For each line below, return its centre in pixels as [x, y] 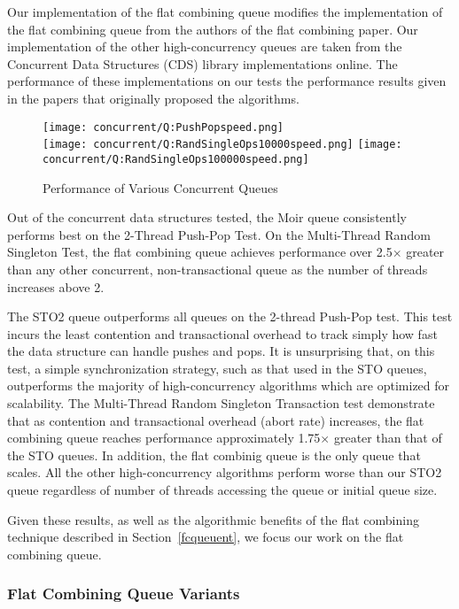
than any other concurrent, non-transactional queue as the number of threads [218, 269]
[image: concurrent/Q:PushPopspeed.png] [163, 127]
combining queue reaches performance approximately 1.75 [164, 438]
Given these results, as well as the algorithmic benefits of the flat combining [213, 519]
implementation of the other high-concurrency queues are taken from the [205, 46]
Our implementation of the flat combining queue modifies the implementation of [225, 12]
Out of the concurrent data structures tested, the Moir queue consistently [207, 217]
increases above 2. [56, 286]
